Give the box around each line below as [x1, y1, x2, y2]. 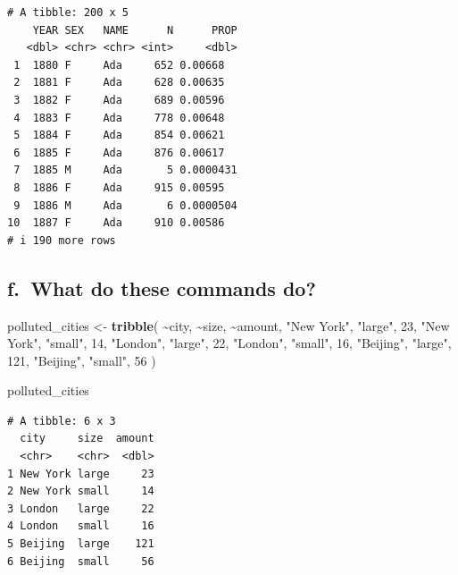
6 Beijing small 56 [7, 554, 154, 568]
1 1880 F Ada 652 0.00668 [13, 58, 225, 72]
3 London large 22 [7, 502, 154, 515]
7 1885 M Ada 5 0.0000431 [13, 164, 237, 177]
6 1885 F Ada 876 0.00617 [13, 146, 225, 159]
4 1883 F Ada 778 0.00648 [13, 111, 225, 124]
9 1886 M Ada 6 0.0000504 [13, 199, 237, 212]
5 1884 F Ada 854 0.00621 [13, 129, 225, 142]
